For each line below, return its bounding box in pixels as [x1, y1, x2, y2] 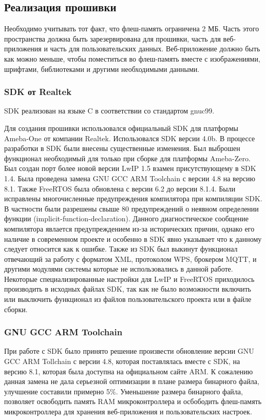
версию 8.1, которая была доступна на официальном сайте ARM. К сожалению [4, 366, 253, 376]
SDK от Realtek [4, 85, 72, 98]
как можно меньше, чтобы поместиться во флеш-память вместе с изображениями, [4, 53, 260, 64]
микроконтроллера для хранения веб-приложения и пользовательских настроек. [4, 406, 252, 417]
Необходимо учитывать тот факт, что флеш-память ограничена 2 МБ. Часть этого [4, 23, 259, 34]
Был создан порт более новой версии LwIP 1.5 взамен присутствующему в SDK [4, 163, 256, 174]
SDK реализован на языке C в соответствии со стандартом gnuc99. [4, 105, 215, 116]
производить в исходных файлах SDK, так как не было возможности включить [4, 283, 252, 294]
